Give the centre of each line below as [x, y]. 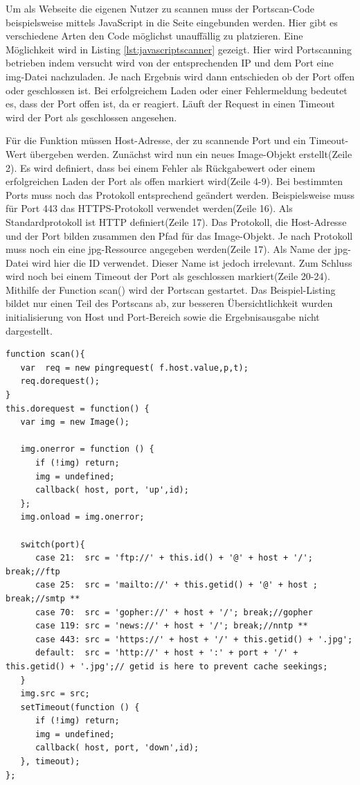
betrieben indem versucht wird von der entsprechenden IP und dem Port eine [170, 63]
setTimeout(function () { [80, 707]
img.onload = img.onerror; [82, 517]
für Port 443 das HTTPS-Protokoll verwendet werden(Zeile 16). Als [149, 208]
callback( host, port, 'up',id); [112, 490]
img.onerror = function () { [87, 449]
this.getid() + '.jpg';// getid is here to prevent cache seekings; [167, 666]
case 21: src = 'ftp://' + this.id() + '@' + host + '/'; [174, 558]
